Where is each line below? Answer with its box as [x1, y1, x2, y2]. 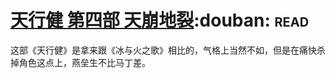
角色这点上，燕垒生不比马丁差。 [18, 56, 151, 68]
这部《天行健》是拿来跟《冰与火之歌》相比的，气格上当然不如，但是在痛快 [10, 44, 317, 56]
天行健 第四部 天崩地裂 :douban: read [10, 9, 310, 32]
